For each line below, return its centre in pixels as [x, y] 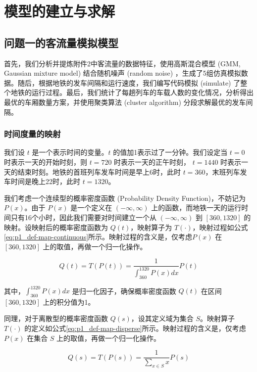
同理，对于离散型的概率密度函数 [56, 318]
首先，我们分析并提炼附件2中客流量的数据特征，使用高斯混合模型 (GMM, [122, 63]
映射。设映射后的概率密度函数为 [56, 227]
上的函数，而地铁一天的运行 [196, 208]
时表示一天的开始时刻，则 [46, 162]
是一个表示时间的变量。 [70, 152]
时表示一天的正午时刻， [152, 162]
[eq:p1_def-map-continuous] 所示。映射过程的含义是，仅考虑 [98, 237]
